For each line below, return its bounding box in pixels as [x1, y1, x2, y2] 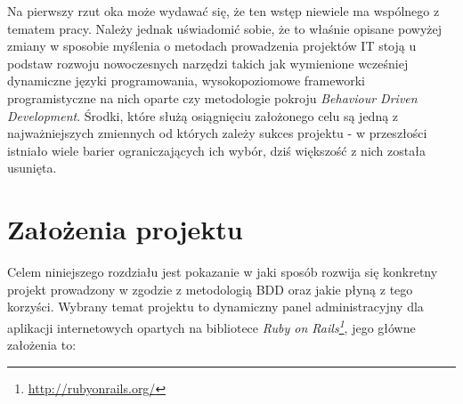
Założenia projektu [7, 211, 243, 247]
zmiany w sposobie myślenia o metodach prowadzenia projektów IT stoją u [7, 36, 417, 55]
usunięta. [7, 158, 57, 177]
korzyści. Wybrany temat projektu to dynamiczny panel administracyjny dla [7, 297, 424, 316]
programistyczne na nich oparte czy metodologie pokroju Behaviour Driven [7, 88, 418, 107]
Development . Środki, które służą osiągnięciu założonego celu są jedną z [7, 106, 399, 125]
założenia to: [7, 335, 77, 354]
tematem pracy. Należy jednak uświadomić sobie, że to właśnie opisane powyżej [7, 19, 442, 37]
